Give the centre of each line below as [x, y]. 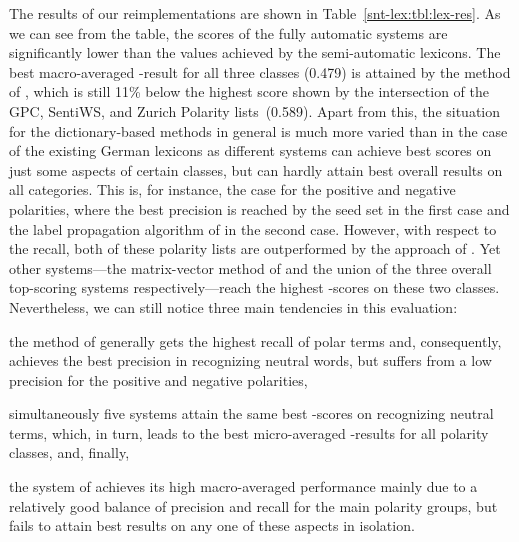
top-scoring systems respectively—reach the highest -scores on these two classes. [254, 287]
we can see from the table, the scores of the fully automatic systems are [228, 32]
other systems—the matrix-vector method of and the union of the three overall [250, 267]
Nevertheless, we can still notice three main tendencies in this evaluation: [233, 306]
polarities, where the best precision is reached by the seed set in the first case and [259, 208]
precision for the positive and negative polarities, [158, 379]
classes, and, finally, [69, 452]
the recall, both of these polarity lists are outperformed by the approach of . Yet [255, 248]
